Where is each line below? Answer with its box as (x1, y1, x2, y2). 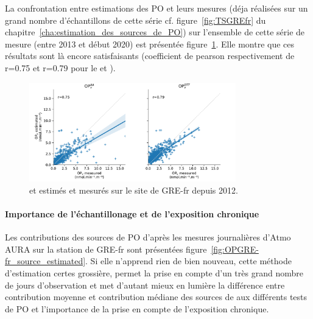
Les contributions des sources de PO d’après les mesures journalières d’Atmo (5, 231, 291, 244)
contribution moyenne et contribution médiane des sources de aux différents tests (5, 290, 308, 303)
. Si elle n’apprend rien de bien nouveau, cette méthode (85, 254, 292, 267)
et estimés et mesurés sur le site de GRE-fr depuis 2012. (29, 183, 238, 196)
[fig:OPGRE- (211, 242, 259, 255)
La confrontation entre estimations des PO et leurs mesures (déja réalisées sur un (5, 2, 308, 14)
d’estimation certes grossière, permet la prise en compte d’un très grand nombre (5, 266, 303, 279)
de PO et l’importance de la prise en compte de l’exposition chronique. (5, 302, 269, 315)
